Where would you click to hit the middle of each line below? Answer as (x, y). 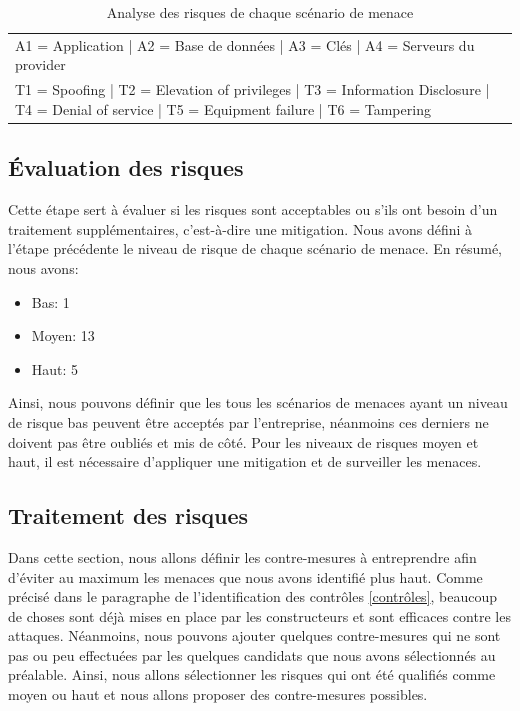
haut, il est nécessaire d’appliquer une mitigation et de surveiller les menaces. (245, 461)
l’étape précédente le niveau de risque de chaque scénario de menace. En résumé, (255, 248)
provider (40, 64)
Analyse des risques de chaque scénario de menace (260, 12)
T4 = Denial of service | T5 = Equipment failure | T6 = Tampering (223, 108)
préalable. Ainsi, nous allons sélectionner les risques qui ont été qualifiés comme (252, 674)
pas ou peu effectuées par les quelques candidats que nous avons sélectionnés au (252, 654)
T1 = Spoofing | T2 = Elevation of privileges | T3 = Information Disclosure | (252, 89)
